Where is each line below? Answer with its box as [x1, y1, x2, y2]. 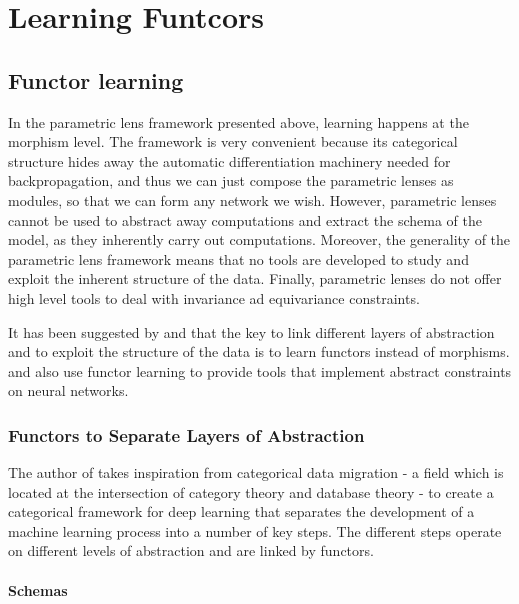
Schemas [8, 579, 68, 600]
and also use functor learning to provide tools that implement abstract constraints [8, 360, 512, 381]
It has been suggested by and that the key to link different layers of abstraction [8, 321, 495, 342]
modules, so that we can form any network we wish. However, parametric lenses [8, 189, 497, 210]
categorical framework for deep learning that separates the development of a [8, 501, 475, 522]
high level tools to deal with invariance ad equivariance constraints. [8, 287, 420, 308]
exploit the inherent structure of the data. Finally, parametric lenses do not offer [8, 268, 502, 289]
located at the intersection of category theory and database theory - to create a [8, 481, 494, 502]
